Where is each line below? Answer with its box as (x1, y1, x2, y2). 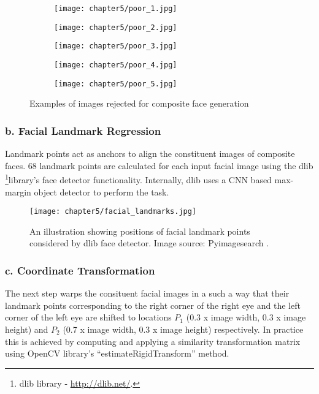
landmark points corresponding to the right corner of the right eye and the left (5, 298, 301, 311)
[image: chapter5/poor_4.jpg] (54, 60, 177, 69)
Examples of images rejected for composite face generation (29, 97, 249, 110)
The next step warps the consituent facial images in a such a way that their (5, 287, 290, 300)
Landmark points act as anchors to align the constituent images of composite (5, 147, 295, 160)
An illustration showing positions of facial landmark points (29, 224, 250, 237)
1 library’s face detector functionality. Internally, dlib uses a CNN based (5, 172, 272, 186)
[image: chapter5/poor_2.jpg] (54, 23, 177, 32)
